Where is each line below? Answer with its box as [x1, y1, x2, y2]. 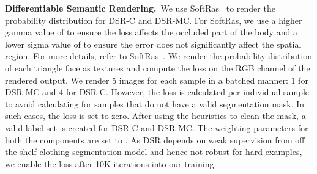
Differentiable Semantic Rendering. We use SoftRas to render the [5, 2, 275, 14]
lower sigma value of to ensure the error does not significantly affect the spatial [5, 37, 302, 50]
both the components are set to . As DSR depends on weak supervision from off [5, 133, 305, 146]
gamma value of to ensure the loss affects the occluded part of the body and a [5, 26, 297, 38]
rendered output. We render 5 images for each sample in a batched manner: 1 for [5, 73, 308, 86]
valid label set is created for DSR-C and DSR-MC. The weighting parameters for [5, 121, 308, 134]
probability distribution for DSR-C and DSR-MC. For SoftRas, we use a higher [5, 13, 302, 26]
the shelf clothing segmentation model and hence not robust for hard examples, [5, 145, 302, 158]
